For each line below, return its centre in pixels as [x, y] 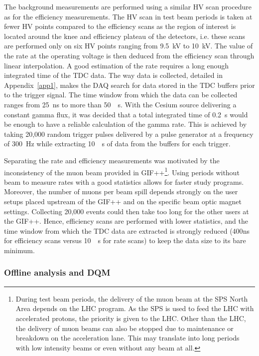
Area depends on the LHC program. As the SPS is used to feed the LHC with [135, 308]
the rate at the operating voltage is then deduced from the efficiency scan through [129, 55]
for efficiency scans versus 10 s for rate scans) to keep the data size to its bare [125, 240]
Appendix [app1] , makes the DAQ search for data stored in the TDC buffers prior [129, 85]
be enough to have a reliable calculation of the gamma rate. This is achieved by [126, 124]
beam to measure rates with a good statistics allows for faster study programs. [124, 181]
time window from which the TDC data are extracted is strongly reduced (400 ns [127, 230]
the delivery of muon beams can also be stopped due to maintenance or [125, 328]
